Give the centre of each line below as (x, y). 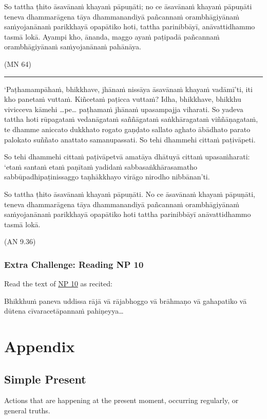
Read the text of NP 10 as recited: (58, 284)
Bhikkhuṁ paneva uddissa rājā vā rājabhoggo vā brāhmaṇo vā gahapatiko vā (126, 300)
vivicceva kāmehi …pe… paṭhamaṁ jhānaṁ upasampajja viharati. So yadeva (124, 109)
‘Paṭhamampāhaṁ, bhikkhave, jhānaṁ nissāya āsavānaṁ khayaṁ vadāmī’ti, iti (128, 89)
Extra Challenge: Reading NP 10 (74, 264)
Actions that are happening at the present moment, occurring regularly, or (121, 400)
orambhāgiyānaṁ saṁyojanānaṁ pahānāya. (73, 47)
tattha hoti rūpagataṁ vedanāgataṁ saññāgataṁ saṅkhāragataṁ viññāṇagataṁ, (131, 119)
